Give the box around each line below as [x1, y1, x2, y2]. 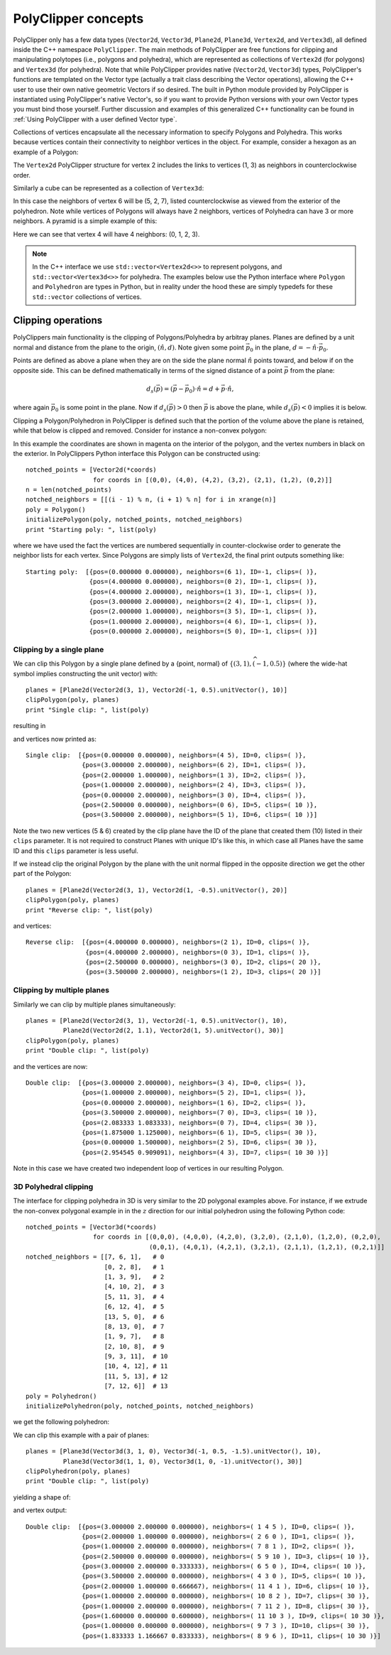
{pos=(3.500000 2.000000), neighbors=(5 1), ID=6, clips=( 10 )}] [82, 810, 318, 819]
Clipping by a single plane [13, 644, 104, 654]
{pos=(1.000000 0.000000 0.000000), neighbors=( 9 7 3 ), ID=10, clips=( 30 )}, [82, 1622, 370, 1630]
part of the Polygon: [13, 869, 72, 878]
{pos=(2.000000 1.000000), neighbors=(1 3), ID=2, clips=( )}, [82, 771, 307, 779]
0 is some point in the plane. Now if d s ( [55, 403, 170, 413]
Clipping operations [13, 315, 103, 327]
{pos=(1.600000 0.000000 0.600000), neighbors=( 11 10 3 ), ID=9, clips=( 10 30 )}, [82, 1612, 385, 1620]
